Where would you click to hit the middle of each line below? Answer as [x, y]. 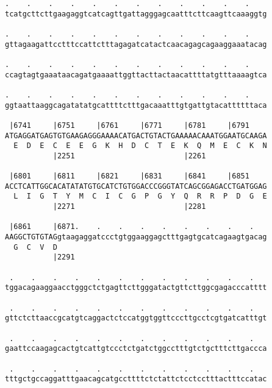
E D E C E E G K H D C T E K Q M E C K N [140, 146]
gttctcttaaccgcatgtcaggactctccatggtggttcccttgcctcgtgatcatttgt [136, 318]
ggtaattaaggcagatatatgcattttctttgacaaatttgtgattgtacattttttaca [136, 105]
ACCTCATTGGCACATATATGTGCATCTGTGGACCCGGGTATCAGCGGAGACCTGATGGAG [136, 186]
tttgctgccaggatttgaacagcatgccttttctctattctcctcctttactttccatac [136, 379]
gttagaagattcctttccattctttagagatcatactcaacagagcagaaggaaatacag [136, 44]
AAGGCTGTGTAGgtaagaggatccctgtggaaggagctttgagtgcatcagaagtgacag [136, 237]
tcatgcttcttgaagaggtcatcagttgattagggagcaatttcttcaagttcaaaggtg [136, 14]
